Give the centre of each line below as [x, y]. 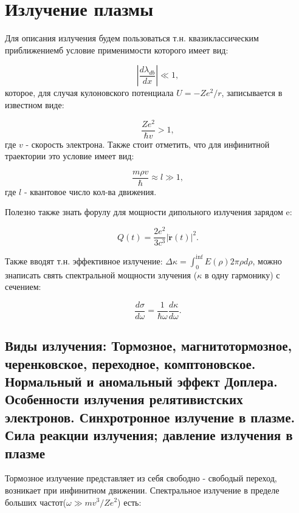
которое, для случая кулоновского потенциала [89, 93]
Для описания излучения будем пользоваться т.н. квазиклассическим [132, 38]
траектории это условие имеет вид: [70, 156]
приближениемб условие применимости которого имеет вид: [117, 50]
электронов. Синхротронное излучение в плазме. [150, 417]
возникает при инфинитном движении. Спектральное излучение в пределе [142, 490]
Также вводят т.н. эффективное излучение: [84, 260]
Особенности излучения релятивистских [124, 399]
